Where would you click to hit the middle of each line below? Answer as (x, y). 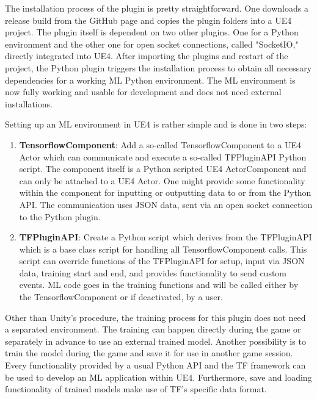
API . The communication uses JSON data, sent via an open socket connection (166, 204)
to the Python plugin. (60, 216)
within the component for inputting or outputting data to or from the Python (165, 192)
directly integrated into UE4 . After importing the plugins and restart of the (147, 56)
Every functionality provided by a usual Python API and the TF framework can (155, 365)
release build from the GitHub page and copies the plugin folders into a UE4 (148, 20)
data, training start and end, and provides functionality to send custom (153, 272)
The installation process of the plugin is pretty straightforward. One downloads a (157, 8)
